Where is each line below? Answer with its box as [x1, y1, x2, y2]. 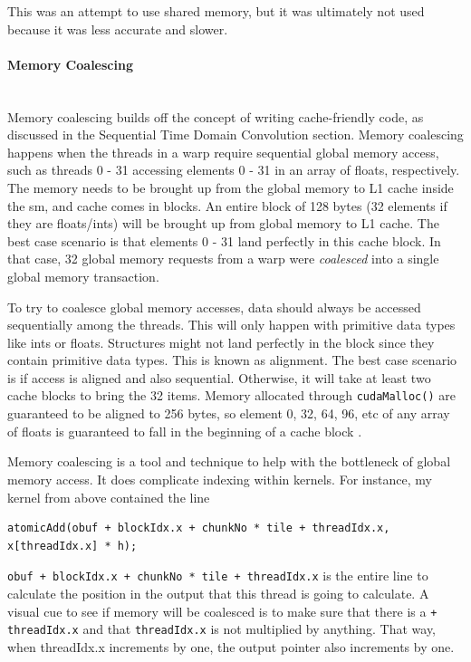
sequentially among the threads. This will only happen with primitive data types [7, 315, 456, 334]
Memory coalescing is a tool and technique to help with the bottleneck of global [7, 452, 451, 471]
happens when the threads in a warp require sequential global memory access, [7, 142, 439, 161]
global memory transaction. [7, 266, 159, 285]
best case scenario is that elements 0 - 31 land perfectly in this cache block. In [7, 231, 441, 250]
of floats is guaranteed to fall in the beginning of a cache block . [7, 421, 362, 440]
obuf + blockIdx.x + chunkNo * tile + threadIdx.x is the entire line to [7, 566, 428, 585]
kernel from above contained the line [7, 487, 210, 506]
